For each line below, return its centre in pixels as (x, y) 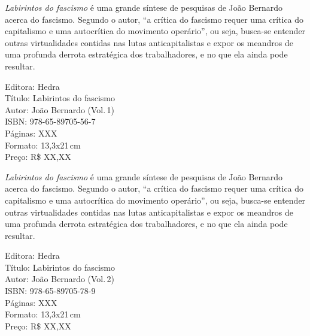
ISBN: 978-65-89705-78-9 (50, 291)
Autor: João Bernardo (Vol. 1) (60, 109)
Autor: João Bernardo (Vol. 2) (60, 279)
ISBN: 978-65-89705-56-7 (50, 121)
